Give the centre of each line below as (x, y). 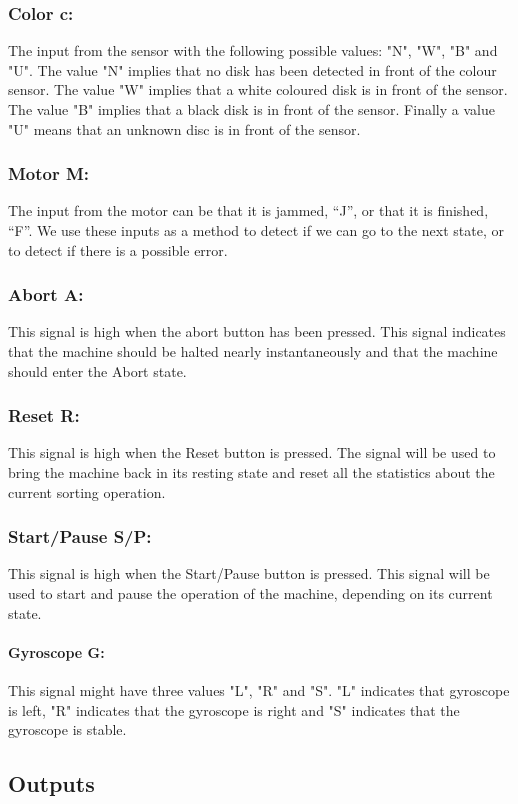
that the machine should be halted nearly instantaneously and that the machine (253, 351)
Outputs (51, 783)
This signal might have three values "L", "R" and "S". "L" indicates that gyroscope (259, 689)
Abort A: (46, 294)
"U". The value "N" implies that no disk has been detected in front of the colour (252, 69)
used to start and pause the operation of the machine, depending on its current (250, 593)
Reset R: (44, 415)
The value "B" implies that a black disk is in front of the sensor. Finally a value (251, 109)
